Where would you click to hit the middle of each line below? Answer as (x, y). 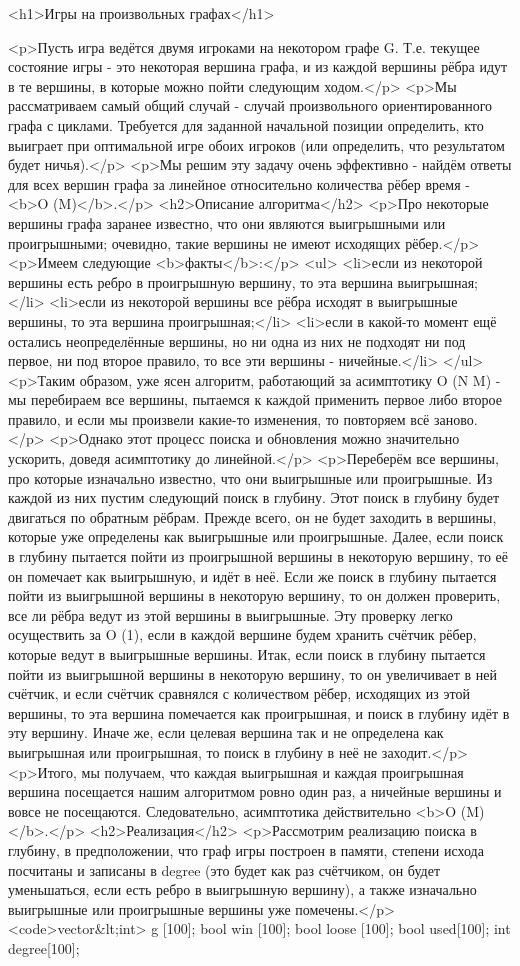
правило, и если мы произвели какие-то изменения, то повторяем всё (219, 418)
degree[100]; (44, 947)
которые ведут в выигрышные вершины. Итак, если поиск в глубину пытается (247, 654)
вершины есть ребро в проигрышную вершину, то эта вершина (200, 281)
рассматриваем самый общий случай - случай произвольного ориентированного (250, 105)
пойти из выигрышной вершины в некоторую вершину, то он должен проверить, (254, 595)
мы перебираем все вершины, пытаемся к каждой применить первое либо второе (255, 399)
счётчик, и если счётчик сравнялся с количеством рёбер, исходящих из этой (239, 693)
